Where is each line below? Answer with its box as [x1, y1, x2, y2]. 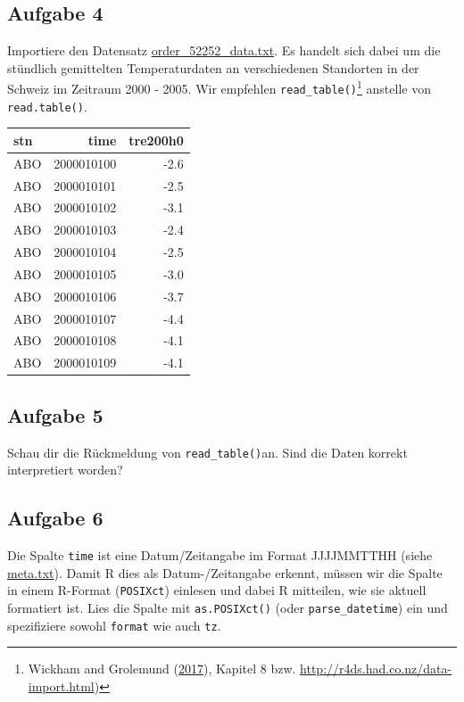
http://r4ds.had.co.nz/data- [300, 659, 452, 678]
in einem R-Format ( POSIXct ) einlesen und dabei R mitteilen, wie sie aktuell [7, 581, 427, 599]
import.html [28, 676, 95, 695]
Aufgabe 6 [7, 504, 104, 532]
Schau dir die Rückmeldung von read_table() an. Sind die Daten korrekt [7, 442, 408, 461]
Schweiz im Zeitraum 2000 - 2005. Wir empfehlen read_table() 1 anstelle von [7, 77, 431, 98]
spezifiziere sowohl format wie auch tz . [7, 615, 221, 634]
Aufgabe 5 [7, 401, 104, 428]
